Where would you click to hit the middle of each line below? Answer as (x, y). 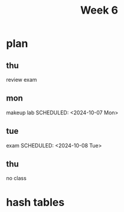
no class (16, 178)
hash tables (35, 202)
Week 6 (99, 10)
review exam (22, 80)
